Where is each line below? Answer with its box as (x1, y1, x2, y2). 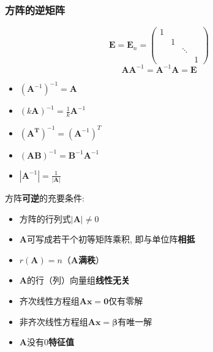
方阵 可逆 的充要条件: (5, 192, 84, 204)
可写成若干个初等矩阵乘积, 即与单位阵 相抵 (26, 233, 195, 245)
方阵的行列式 (19, 212, 71, 225)
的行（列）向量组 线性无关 (26, 274, 130, 286)
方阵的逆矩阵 (5, 2, 65, 17)
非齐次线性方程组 (19, 315, 88, 328)
